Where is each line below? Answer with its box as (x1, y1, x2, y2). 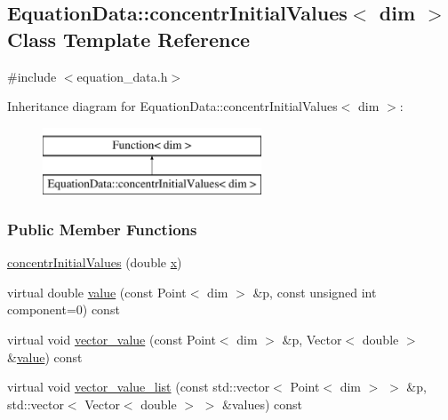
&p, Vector (282, 329, 342, 348)
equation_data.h (76, 67, 168, 85)
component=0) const (7, 300, 120, 319)
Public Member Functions (7, 218, 197, 240)
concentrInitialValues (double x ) (7, 253, 182, 272)
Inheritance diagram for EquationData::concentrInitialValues (7, 97, 338, 115)
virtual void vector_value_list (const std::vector (7, 377, 270, 396)
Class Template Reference (7, 25, 251, 52)
